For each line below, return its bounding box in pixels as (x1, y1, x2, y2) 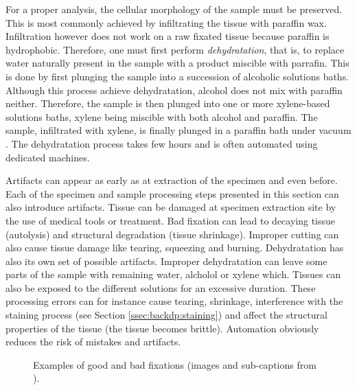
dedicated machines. (5, 150, 90, 164)
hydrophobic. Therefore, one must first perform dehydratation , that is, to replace (5, 42, 345, 56)
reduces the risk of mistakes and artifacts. (5, 334, 181, 349)
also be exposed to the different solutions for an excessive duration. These (5, 280, 316, 295)
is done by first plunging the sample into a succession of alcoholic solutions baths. (5, 69, 349, 83)
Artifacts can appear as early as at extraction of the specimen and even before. (5, 173, 338, 187)
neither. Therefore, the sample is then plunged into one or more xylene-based (5, 96, 330, 111)
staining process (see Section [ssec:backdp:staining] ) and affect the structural (5, 308, 327, 322)
